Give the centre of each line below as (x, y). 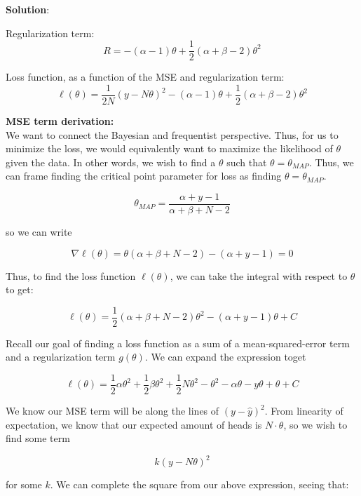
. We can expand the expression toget (225, 357)
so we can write (39, 231)
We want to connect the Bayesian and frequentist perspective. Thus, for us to (172, 134)
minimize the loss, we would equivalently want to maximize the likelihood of (169, 148)
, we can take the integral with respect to (259, 275)
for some (24, 484)
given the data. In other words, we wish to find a (111, 162)
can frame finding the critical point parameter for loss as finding (144, 176)
